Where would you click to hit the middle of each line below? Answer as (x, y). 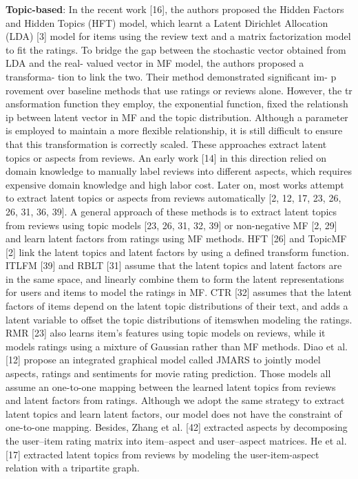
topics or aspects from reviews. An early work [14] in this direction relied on (166, 157)
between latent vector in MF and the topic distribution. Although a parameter (182, 117)
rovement (25, 90)
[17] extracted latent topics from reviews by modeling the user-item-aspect (162, 454)
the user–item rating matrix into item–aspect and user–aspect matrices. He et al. (176, 440)
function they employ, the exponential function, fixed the (184, 104)
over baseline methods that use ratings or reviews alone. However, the (194, 90)
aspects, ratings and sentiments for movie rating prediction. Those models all (168, 373)
